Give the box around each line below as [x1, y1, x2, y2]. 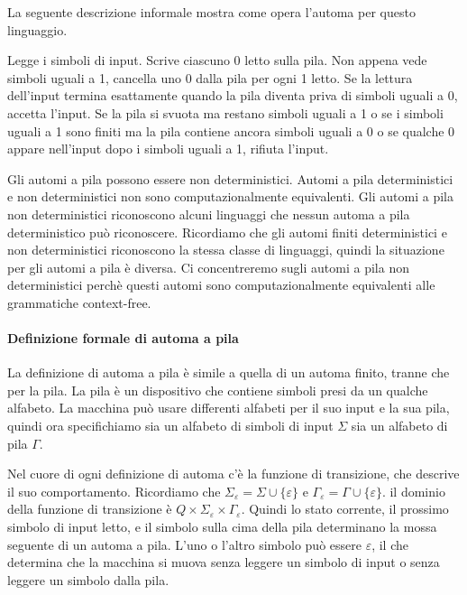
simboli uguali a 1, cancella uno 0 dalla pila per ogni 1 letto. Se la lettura [7, 68, 413, 87]
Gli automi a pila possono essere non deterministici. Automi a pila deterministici [7, 169, 453, 188]
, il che [371, 535, 408, 553]
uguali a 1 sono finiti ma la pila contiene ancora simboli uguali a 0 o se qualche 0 [7, 121, 455, 140]
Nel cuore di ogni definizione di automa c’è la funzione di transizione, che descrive [7, 464, 460, 483]
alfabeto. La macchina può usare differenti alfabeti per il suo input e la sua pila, [7, 398, 450, 417]
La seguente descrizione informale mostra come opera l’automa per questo [7, 3, 416, 21]
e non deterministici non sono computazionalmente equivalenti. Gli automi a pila [7, 187, 453, 206]
